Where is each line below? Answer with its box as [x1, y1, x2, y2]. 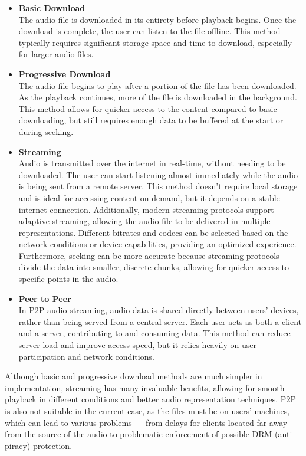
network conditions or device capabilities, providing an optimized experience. [18, 238, 297, 250]
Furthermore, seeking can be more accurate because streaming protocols [18, 249, 279, 261]
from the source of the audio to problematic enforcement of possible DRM [5, 428, 272, 440]
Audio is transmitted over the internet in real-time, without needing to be [18, 157, 286, 169]
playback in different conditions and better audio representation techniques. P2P [5, 393, 296, 405]
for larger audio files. [18, 48, 94, 60]
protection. [32, 439, 73, 451]
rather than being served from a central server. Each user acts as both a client [18, 315, 301, 327]
